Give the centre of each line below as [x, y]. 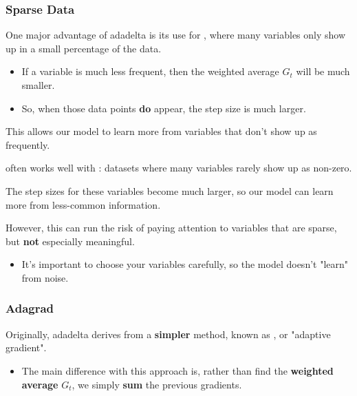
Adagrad [30, 308]
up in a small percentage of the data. [84, 48]
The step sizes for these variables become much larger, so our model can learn [170, 190]
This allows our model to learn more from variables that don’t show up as [161, 131]
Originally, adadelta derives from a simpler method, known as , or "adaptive [168, 334]
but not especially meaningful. [70, 241]
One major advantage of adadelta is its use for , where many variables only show [176, 35]
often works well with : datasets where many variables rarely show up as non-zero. [179, 168]
